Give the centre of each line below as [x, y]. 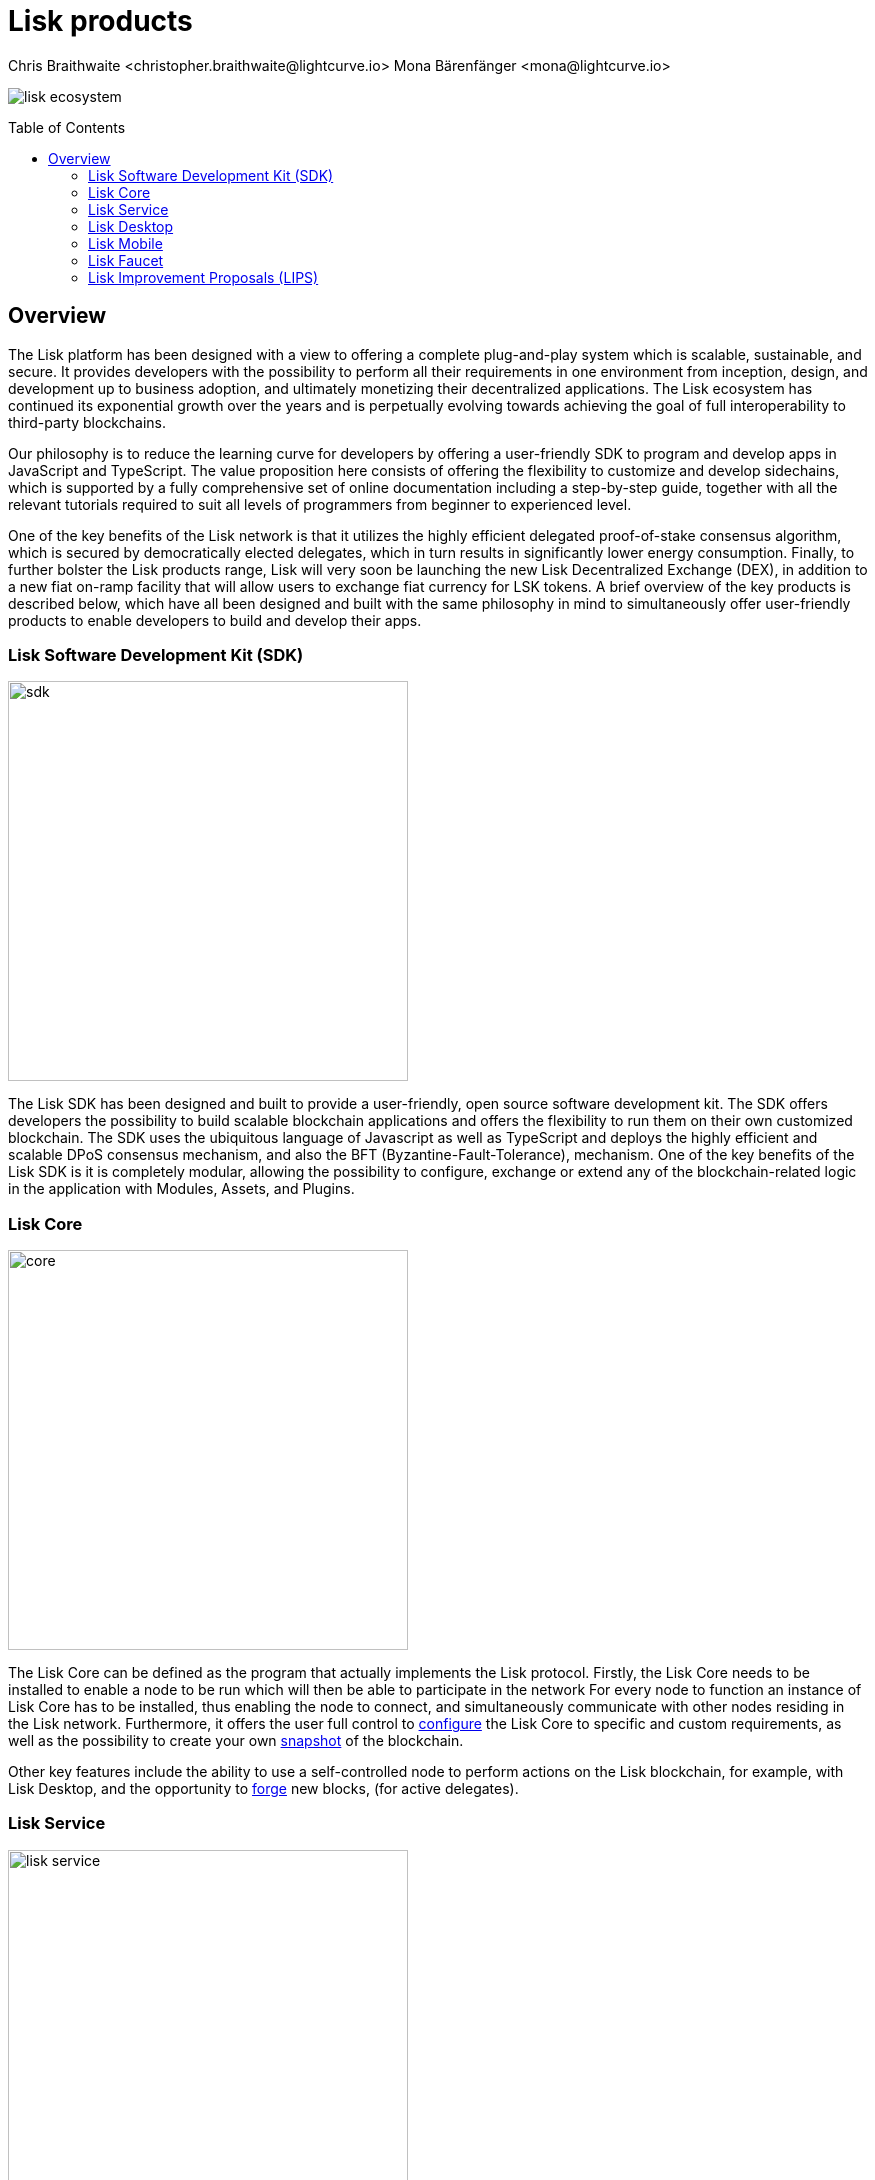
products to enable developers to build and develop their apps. [215, 620]
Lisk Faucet [126, 260]
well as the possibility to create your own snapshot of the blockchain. [236, 1741]
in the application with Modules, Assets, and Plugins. [181, 1189]
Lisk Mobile [125, 243]
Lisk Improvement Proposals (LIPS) [203, 277]
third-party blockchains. [87, 422]
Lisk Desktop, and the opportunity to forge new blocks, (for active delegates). [263, 1789]
